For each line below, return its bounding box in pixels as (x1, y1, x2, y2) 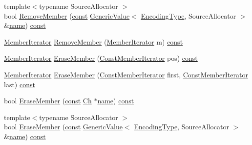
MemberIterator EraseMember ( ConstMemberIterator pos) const (4, 53, 198, 63)
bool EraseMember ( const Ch (4, 96, 92, 106)
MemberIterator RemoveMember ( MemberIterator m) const (4, 36, 183, 47)
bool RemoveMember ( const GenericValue (4, 10, 130, 21)
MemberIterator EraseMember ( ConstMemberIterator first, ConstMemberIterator (4, 69, 248, 79)
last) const (4, 79, 35, 89)
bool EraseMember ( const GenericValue (4, 121, 123, 132)
